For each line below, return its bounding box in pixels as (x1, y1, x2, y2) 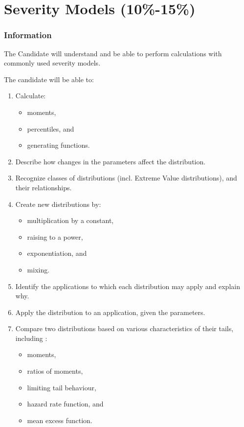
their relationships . (15, 182, 72, 192)
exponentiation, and (27, 248, 87, 258)
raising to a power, (27, 231, 83, 242)
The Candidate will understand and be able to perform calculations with (4, 48, 222, 58)
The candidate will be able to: (4, 74, 94, 84)
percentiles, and (27, 123, 74, 134)
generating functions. (27, 140, 90, 150)
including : (15, 333, 47, 343)
